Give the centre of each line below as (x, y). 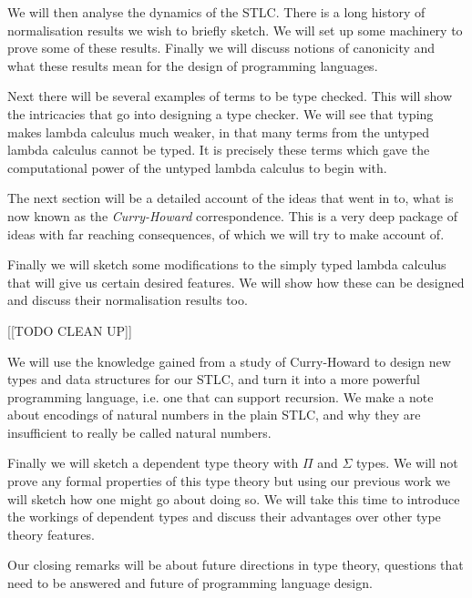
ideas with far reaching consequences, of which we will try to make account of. (226, 233)
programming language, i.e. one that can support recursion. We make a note (221, 396)
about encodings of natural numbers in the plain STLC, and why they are (214, 415)
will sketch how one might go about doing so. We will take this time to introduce (234, 498)
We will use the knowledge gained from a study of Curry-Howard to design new (229, 361)
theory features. (51, 534)
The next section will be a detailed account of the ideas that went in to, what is (231, 198)
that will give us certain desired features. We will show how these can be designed (236, 282)
